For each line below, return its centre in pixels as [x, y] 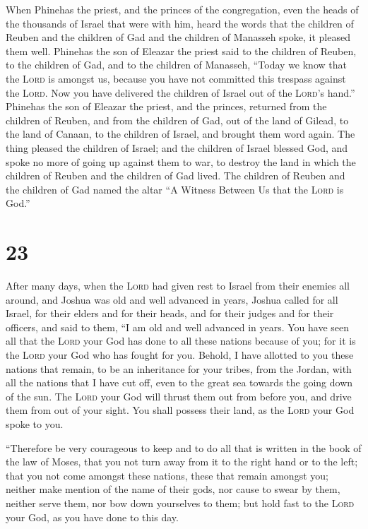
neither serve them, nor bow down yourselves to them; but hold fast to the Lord [180, 503]
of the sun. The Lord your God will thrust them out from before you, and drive [179, 396]
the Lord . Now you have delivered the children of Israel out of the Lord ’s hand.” [180, 92]
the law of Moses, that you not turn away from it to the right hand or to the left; [182, 462]
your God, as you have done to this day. [92, 517]
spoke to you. [35, 423]
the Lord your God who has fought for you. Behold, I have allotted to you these [180, 355]
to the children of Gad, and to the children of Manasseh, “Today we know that [176, 65]
